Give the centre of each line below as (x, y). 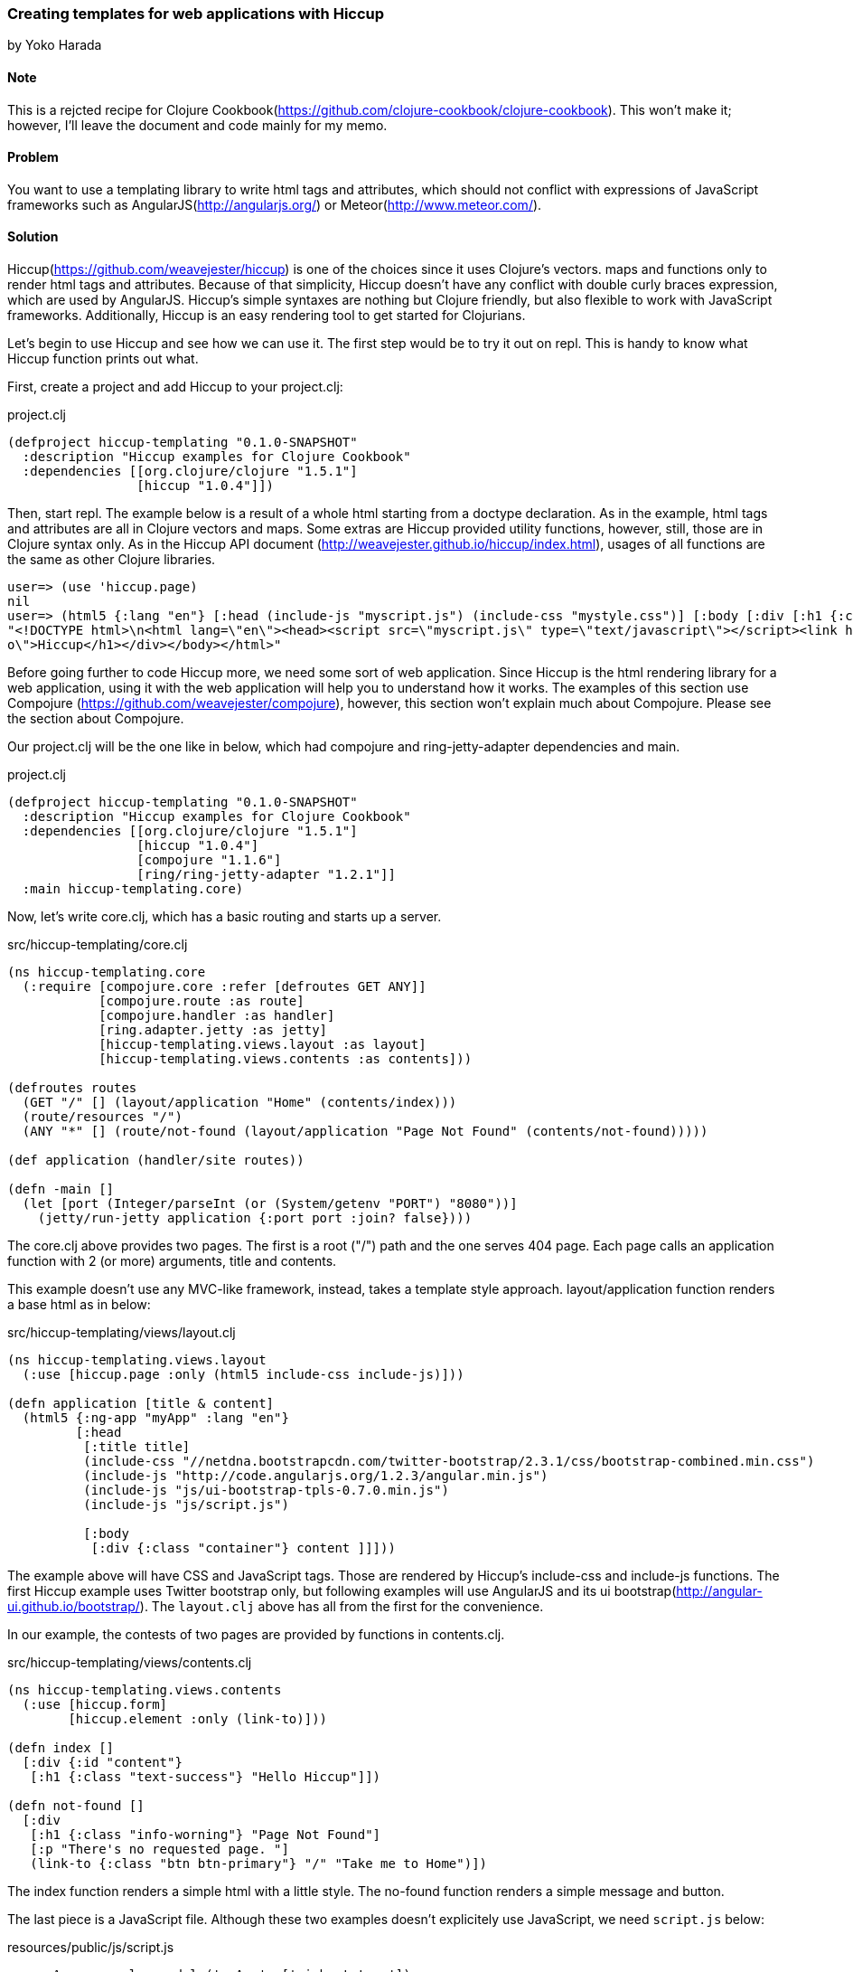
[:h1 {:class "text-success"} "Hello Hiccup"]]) (206, 1777)
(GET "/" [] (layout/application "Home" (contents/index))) (239, 1103)
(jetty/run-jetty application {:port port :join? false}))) (255, 1218)
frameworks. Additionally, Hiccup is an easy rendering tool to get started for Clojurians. (267, 316)
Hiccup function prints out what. (103, 359)
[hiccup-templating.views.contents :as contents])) (286, 1059)
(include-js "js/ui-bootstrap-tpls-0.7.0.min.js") (266, 1491)
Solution (33, 237)
